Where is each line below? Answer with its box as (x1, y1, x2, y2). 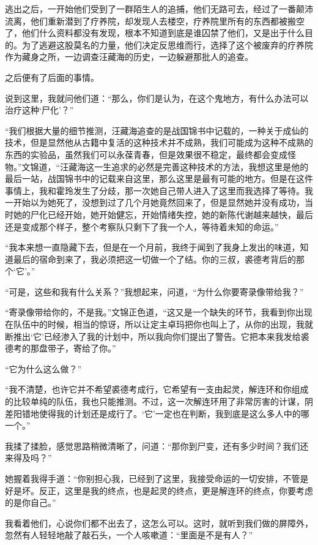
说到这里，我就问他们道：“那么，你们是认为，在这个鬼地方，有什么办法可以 (5, 91, 309, 104)
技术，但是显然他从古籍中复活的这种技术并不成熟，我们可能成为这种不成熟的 (5, 136, 313, 149)
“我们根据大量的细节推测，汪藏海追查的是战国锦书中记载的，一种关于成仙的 (5, 124, 309, 137)
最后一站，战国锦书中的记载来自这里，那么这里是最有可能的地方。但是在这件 (5, 172, 313, 185)
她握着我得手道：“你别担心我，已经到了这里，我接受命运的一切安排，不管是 (5, 472, 309, 484)
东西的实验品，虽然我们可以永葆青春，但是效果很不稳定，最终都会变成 (5, 148, 287, 160)
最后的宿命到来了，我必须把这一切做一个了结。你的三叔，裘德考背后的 (13, 252, 296, 265)
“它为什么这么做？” (5, 362, 82, 375)
